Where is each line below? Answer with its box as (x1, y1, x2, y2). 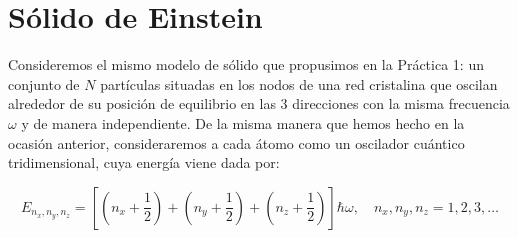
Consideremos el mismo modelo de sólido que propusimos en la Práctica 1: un (8, 54, 484, 75)
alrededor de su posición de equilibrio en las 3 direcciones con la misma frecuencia (8, 93, 510, 114)
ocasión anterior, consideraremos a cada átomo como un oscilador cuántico (8, 132, 465, 153)
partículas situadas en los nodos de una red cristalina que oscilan (100, 73, 498, 94)
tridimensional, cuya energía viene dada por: (8, 152, 280, 173)
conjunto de (8, 73, 80, 94)
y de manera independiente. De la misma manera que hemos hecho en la (21, 112, 465, 133)
